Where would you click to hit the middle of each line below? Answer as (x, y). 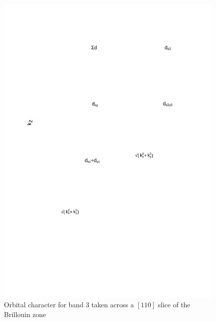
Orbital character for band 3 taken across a (69, 305)
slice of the (174, 305)
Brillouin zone (25, 314)
